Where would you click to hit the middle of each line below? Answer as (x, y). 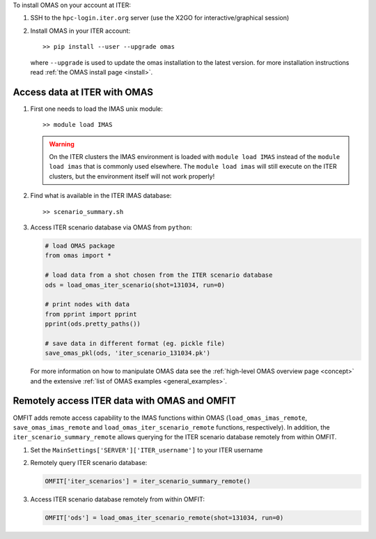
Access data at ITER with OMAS (83, 92)
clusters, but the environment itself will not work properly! (132, 176)
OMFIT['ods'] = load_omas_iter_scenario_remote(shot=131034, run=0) (164, 518)
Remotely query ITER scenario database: (89, 463)
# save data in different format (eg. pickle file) (135, 343)
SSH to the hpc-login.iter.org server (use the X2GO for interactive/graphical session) (160, 18)
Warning (62, 144)
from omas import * (78, 256)
